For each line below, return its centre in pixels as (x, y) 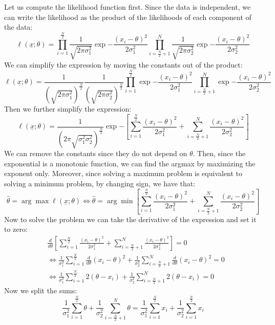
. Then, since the (219, 153)
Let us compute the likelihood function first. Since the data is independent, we (128, 7)
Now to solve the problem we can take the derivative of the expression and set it (130, 219)
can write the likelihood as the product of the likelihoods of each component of (128, 17)
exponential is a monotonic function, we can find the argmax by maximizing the (130, 163)
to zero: (16, 229)
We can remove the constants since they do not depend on (96, 153)
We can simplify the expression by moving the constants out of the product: (123, 64)
